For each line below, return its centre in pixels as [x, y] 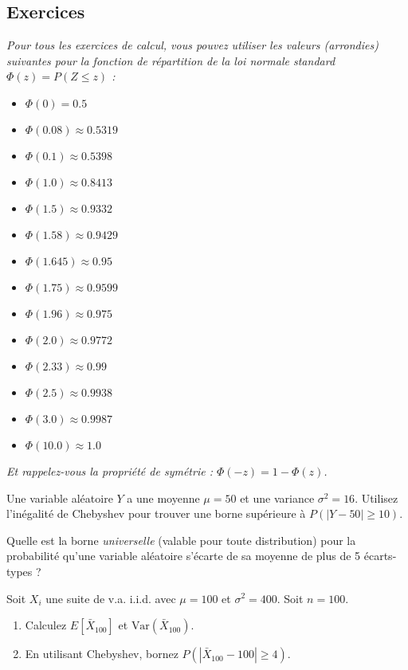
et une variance [277, 498]
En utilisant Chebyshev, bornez [102, 654]
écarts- [380, 556]
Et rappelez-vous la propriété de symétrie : [110, 470]
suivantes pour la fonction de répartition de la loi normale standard [171, 60]
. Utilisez [377, 498]
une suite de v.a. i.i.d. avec [111, 598]
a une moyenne [163, 498]
